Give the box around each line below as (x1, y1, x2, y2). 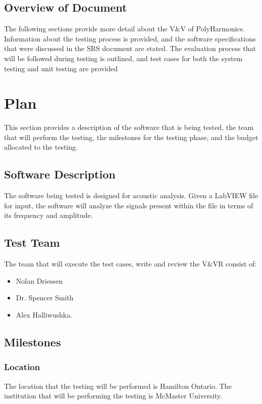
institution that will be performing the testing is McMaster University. (4, 390, 222, 401)
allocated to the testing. (4, 142, 78, 152)
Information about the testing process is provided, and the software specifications (4, 33, 256, 43)
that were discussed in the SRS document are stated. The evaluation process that (4, 43, 256, 54)
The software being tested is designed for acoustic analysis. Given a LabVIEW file (4, 190, 258, 201)
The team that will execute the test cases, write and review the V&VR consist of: (4, 258, 257, 269)
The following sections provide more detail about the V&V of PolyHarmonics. (4, 23, 245, 34)
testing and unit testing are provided (4, 63, 118, 73)
